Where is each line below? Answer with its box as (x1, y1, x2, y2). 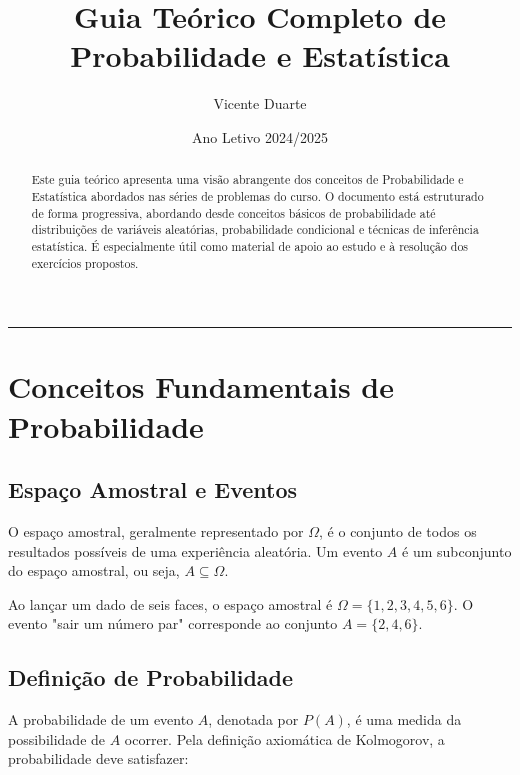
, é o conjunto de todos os (319, 521, 477, 541)
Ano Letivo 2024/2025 (192, 126, 328, 147)
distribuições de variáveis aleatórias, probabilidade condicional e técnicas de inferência (31, 221, 479, 238)
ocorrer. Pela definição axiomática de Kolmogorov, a (124, 728, 445, 749)
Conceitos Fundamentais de (8, 366, 394, 407)
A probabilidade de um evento (8, 709, 194, 730)
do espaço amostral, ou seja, (8, 560, 180, 581)
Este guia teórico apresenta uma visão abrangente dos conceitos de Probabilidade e (31, 171, 464, 188)
